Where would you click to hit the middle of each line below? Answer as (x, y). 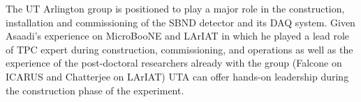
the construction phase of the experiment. (95, 90)
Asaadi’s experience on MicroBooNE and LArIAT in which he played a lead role (178, 36)
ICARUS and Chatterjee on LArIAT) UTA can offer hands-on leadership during (177, 76)
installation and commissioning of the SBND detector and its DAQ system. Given (180, 22)
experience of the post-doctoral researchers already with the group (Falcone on (174, 63)
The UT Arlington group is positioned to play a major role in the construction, (175, 8)
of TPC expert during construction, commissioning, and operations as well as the (179, 49)
